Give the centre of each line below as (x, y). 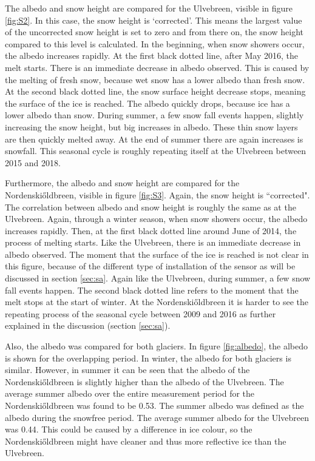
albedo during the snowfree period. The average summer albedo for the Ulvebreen (157, 417)
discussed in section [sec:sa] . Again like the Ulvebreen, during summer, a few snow (158, 278)
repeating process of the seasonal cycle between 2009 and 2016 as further (141, 313)
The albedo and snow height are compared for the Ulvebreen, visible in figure (149, 8)
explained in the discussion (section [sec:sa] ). (88, 325)
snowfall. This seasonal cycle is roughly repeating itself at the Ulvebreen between (155, 151)
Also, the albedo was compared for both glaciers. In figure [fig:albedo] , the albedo (156, 346)
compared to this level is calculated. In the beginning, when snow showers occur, (155, 43)
